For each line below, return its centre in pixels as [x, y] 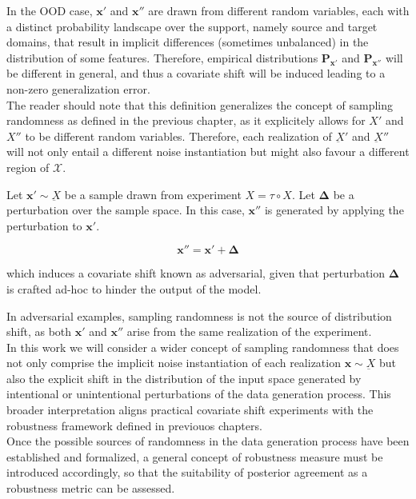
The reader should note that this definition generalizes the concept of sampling [200, 104]
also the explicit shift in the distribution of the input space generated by [184, 378]
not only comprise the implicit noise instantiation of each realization [174, 363]
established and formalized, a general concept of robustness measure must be [195, 456]
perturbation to [44, 225]
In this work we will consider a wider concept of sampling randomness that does [203, 347]
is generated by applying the [334, 210]
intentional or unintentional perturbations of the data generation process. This [199, 394]
